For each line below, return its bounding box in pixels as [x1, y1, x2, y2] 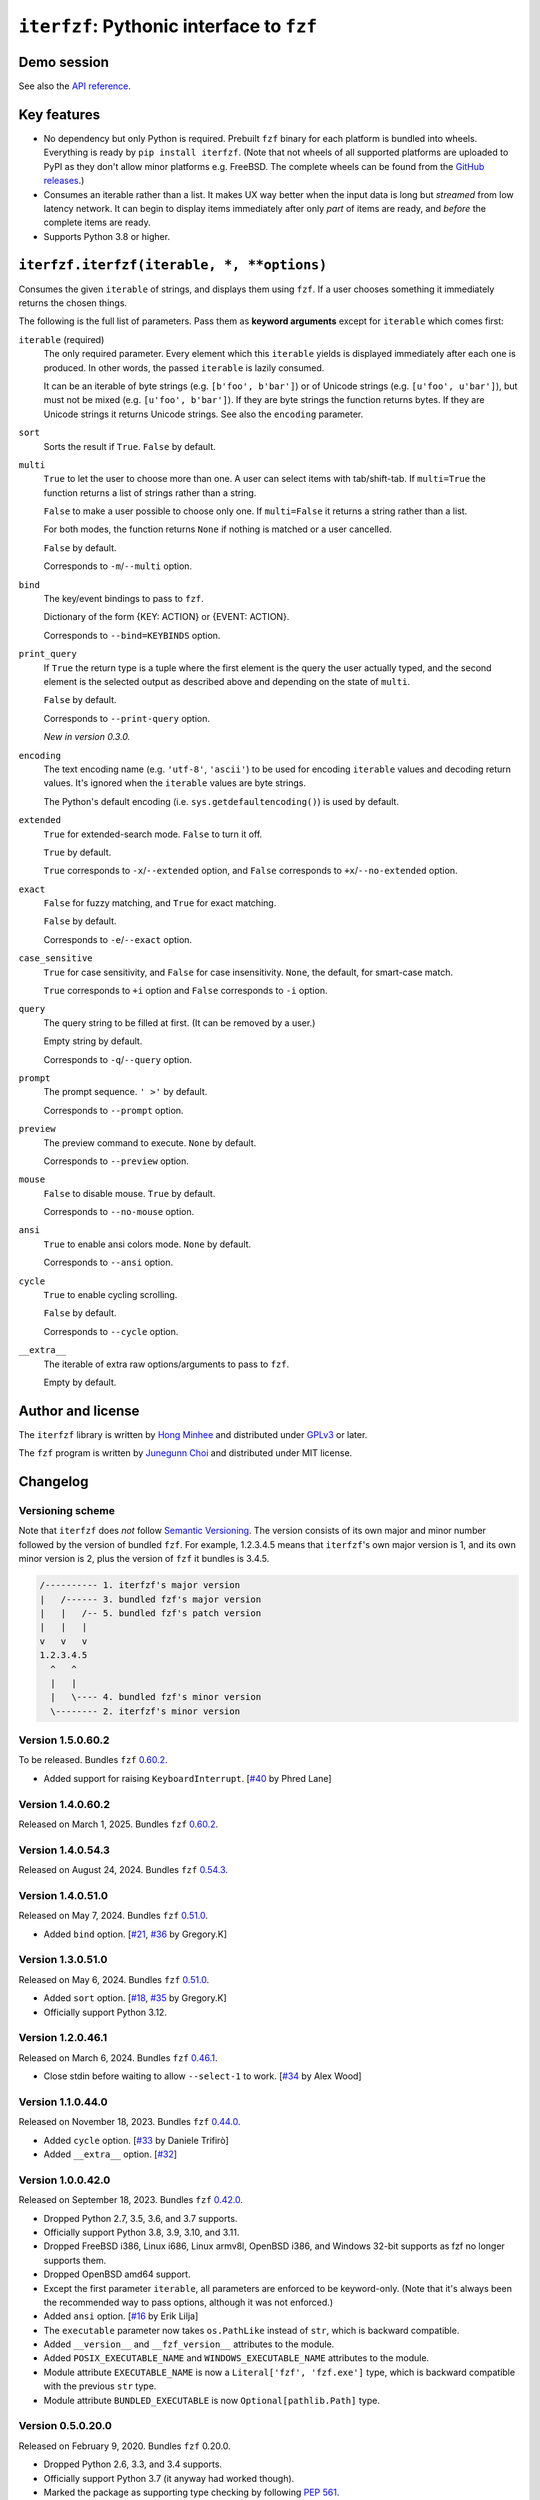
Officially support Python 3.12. [43, 2006, 167, 2018]
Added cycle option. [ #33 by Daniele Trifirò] [43, 2134, 229, 2146]
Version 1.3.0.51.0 [18, 1953, 108, 1967]
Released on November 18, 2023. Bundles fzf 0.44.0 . [18, 2116, 241, 2128]
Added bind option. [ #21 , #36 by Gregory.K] [43, 1928, 228, 1940]
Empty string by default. [43, 1035, 143, 1047]
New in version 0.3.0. [43, 731, 131, 743]
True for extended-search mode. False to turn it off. [43, 828, 263, 840]
